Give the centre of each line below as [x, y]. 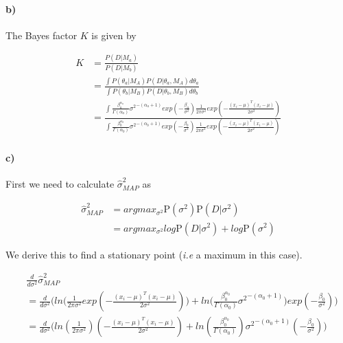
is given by [114, 35]
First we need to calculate [60, 184]
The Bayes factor [42, 35]
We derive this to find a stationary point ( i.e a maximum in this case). [154, 254]
